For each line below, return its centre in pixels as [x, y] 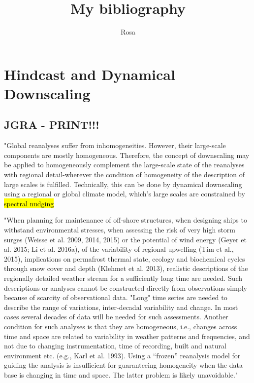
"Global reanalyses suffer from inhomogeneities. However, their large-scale [115, 145]
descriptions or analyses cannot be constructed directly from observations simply [126, 287]
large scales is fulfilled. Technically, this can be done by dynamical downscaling [123, 184]
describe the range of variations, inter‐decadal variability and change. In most [121, 307]
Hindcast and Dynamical [90, 74]
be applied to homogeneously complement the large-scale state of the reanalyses [124, 165]
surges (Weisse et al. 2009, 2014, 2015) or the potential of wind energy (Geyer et [125, 239]
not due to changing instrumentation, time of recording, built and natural [115, 346]
